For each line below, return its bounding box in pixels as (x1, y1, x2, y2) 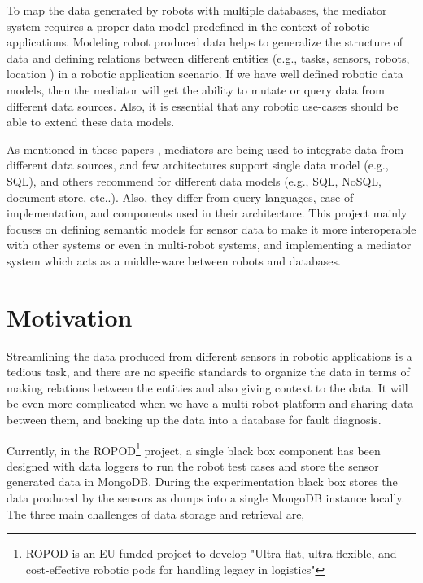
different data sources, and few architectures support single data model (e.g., (7, 156, 389, 173)
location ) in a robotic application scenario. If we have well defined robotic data (7, 65, 403, 82)
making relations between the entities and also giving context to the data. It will (7, 379, 408, 396)
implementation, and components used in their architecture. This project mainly (7, 204, 408, 221)
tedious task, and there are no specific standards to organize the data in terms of (7, 363, 410, 380)
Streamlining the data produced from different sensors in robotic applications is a (7, 347, 412, 364)
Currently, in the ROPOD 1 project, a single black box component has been (7, 439, 381, 458)
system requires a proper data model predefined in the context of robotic (7, 17, 370, 34)
